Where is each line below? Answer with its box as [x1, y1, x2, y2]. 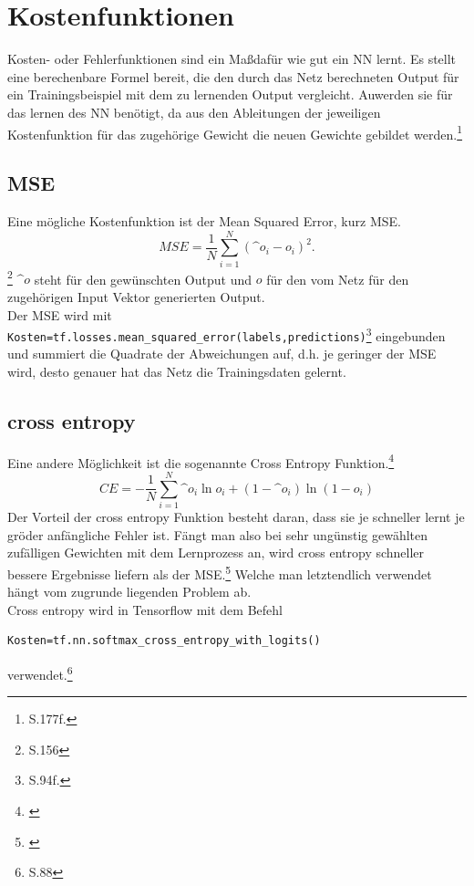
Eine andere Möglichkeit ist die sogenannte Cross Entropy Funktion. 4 [7, 450, 395, 472]
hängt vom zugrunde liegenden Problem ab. [7, 582, 252, 601]
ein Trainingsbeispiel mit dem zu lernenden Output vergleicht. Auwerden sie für [7, 85, 453, 104]
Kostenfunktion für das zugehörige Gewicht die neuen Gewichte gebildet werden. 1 [7, 121, 463, 143]
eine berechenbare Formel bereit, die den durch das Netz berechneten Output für [7, 67, 459, 86]
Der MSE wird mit [7, 305, 112, 324]
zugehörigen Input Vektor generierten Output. [7, 287, 265, 306]
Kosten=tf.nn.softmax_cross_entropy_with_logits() [7, 634, 321, 648]
